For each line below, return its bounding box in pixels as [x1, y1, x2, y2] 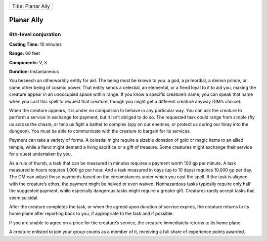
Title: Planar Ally [12, 3, 50, 9]
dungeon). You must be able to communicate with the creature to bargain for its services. [9, 128, 191, 134]
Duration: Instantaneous [9, 68, 59, 74]
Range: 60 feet [9, 50, 40, 56]
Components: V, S [9, 59, 47, 65]
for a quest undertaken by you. [9, 151, 72, 157]
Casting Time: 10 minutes [9, 41, 62, 47]
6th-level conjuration [9, 31, 61, 38]
